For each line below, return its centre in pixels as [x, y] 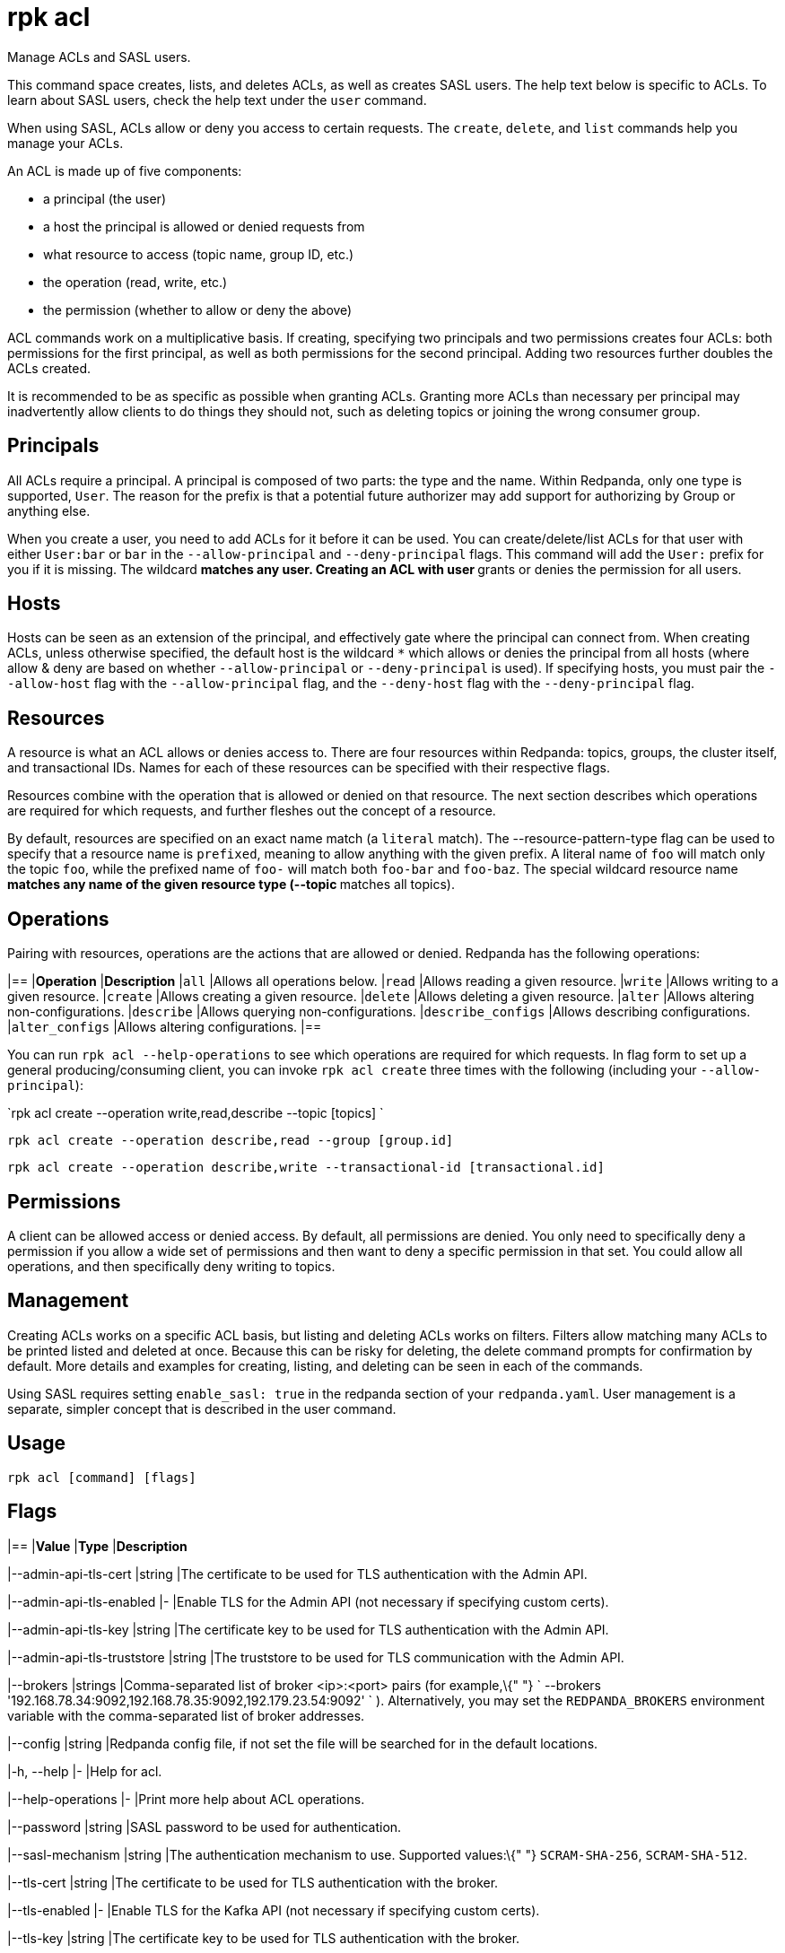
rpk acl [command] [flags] [102, 1477]
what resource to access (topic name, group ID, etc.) [199, 254]
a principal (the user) [105, 198]
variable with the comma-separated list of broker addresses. [186, 1715]
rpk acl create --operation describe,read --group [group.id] [231, 1141]
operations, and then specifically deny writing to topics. [171, 1266]
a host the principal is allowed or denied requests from [204, 226]
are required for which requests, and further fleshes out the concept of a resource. [252, 811]
